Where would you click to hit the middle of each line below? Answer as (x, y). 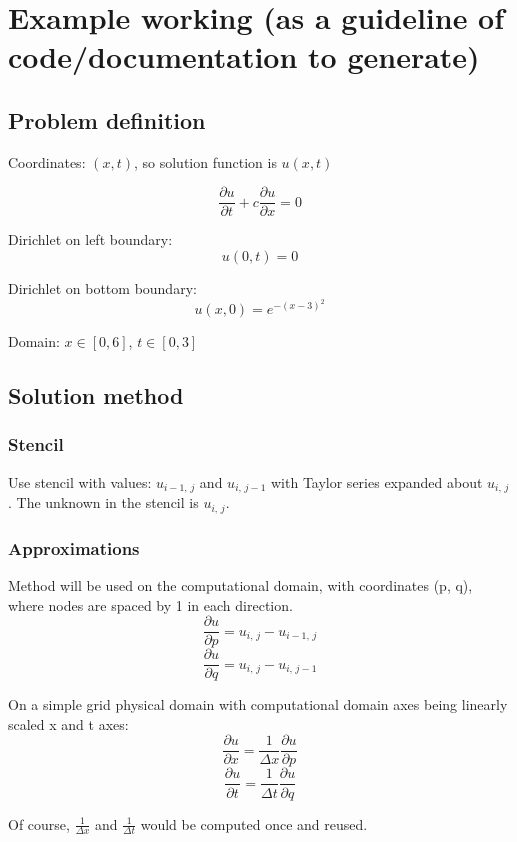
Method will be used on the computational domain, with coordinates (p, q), (240, 584)
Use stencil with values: (80, 481)
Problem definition (107, 119)
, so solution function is (205, 161)
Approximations (74, 547)
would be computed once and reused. (254, 823)
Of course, (39, 823)
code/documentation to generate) (244, 56)
